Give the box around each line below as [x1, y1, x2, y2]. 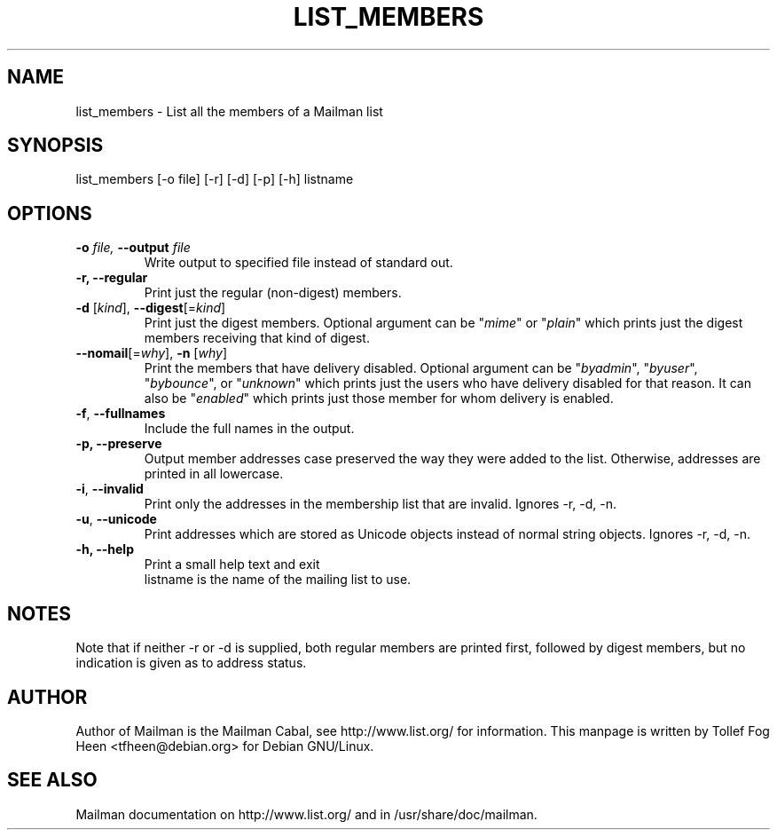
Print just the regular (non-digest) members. [144, 285, 402, 301]
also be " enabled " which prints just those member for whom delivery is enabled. [144, 391, 614, 407]
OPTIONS [7, 201, 92, 225]
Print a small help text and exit [144, 557, 320, 572]
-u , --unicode [75, 511, 157, 527]
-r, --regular [75, 270, 148, 286]
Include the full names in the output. [144, 421, 355, 437]
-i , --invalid [75, 481, 144, 497]
